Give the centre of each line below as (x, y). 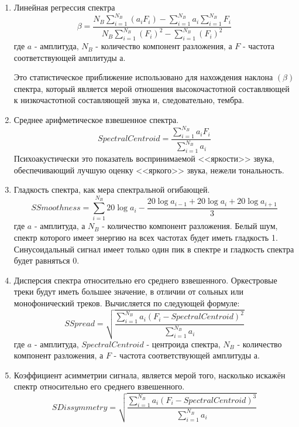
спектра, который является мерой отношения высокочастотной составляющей (152, 88)
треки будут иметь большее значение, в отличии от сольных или (129, 291)
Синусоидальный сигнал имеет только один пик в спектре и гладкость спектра (154, 249)
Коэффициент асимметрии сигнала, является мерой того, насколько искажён (149, 375)
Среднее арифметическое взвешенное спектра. (96, 120)
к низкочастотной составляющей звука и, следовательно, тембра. (129, 100)
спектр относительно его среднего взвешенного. (99, 386)
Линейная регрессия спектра (64, 7)
